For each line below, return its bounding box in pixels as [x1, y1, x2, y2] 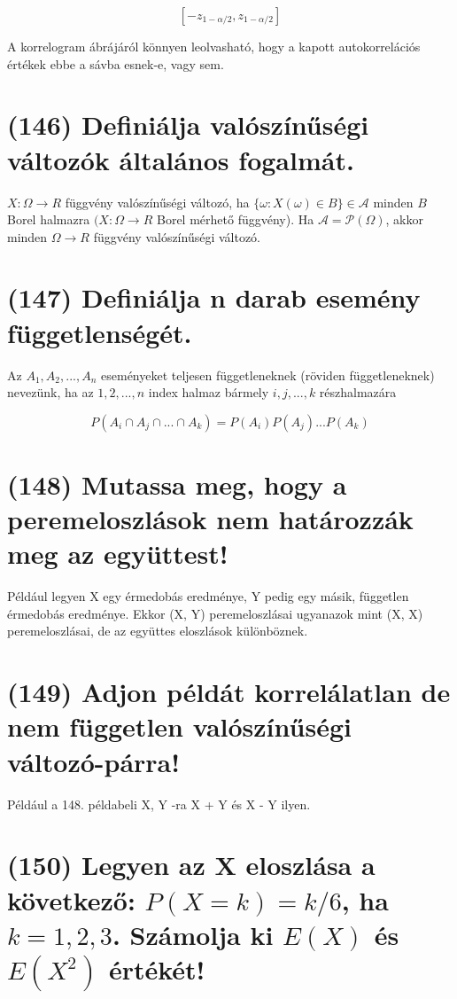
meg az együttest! [7, 535, 228, 572]
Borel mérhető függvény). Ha [157, 210, 314, 229]
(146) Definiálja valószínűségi [7, 106, 369, 143]
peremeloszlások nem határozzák [7, 501, 414, 537]
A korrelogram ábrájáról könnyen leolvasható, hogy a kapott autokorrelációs [7, 37, 421, 55]
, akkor [385, 210, 423, 229]
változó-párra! [7, 743, 181, 779]
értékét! [108, 950, 205, 987]
